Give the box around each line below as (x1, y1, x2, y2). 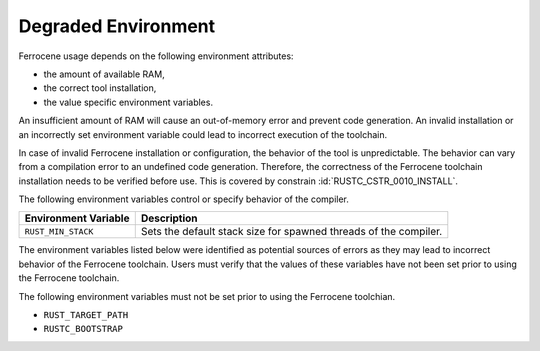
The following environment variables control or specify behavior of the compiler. (18, 193, 350, 205)
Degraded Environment (18, 15, 216, 37)
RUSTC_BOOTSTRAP (43, 323, 124, 335)
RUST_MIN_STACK (24, 226, 94, 237)
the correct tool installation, (43, 82, 157, 94)
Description (140, 211, 199, 225)
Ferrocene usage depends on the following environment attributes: (18, 50, 294, 62)
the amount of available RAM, (43, 68, 165, 80)
